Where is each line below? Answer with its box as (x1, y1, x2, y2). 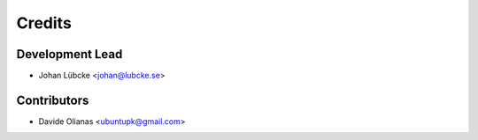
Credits (16, 13, 73, 33)
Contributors (16, 92, 89, 107)
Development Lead (16, 47, 123, 62)
